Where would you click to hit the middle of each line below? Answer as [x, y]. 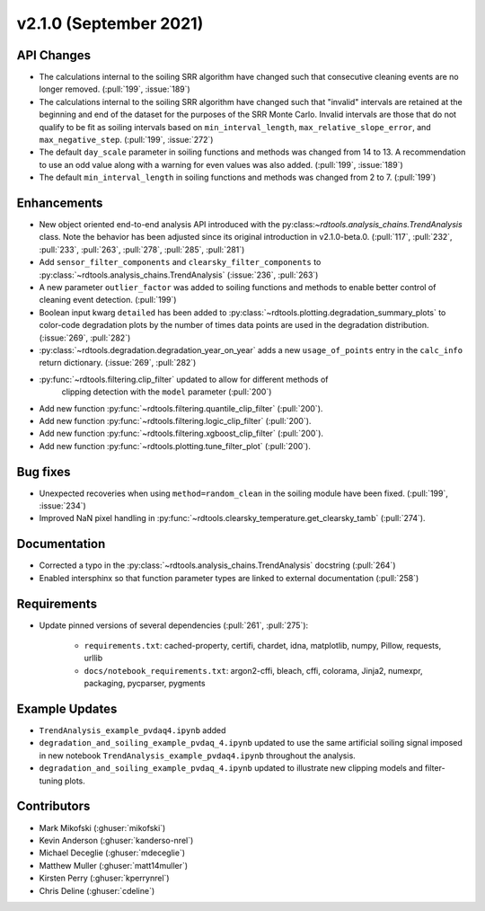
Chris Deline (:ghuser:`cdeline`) [97, 890]
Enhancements [60, 203]
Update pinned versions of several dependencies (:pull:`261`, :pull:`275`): [174, 625]
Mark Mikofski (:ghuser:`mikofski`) [102, 827]
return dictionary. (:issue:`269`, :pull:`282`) [118, 363]
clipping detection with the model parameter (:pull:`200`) [167, 392]
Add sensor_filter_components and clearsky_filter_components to [180, 262]
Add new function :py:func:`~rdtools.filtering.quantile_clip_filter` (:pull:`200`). [181, 408]
